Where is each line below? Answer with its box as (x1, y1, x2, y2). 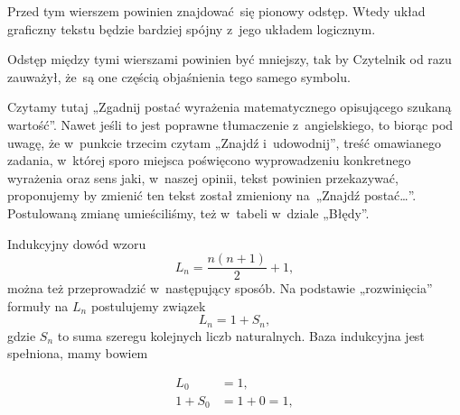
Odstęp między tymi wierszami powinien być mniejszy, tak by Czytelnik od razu (7, 50, 452, 69)
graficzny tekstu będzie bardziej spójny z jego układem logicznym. (7, 19, 376, 38)
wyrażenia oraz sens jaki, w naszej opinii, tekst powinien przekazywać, (7, 168, 399, 187)
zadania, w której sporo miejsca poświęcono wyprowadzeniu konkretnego (7, 151, 411, 170)
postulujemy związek (90, 296, 206, 315)
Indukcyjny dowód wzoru (7, 234, 146, 253)
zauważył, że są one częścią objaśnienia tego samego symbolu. (7, 67, 351, 86)
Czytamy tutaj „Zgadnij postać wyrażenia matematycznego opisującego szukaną (7, 97, 452, 116)
